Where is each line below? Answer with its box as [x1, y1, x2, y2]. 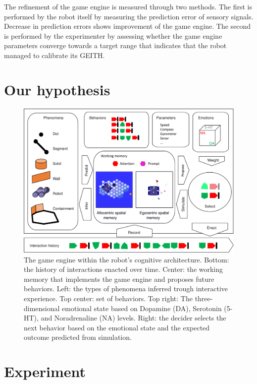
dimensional [24, 303, 60, 313]
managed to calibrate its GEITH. [4, 50, 105, 60]
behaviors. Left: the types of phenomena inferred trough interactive [24, 283, 228, 294]
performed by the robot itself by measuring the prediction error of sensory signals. [4, 11, 254, 21]
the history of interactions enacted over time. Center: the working [24, 264, 223, 274]
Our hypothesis [4, 79, 110, 99]
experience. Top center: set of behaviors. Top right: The [24, 293, 193, 303]
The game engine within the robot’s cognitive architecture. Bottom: [24, 254, 229, 264]
